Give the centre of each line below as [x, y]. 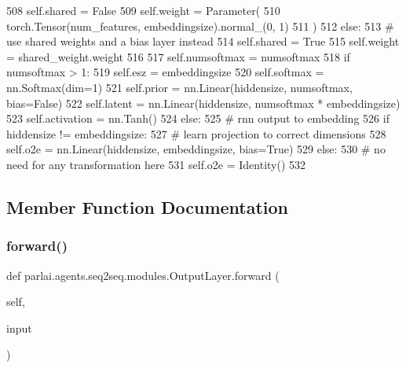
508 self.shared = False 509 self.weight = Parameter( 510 [143, 10]
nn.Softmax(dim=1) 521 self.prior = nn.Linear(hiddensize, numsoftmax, [179, 87]
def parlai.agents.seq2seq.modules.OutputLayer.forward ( [143, 275]
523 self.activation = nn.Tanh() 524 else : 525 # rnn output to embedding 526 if [198, 118]
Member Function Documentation [148, 206]
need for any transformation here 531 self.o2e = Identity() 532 [156, 164]
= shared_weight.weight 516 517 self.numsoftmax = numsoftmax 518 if [178, 56]
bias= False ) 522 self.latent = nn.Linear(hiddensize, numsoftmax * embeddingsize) [203, 103]
